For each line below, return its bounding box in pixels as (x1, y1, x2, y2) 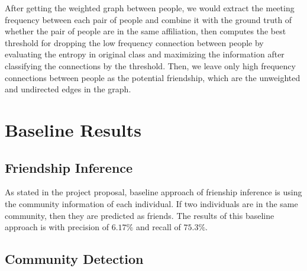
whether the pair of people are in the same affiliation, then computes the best (5, 25, 286, 37)
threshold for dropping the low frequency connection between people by (5, 36, 264, 49)
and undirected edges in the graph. (5, 83, 131, 95)
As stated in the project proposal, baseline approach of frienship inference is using (5, 186, 302, 198)
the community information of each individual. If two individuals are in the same (5, 197, 298, 209)
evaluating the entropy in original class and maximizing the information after (5, 48, 285, 60)
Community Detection (5, 250, 144, 268)
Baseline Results (5, 117, 141, 141)
